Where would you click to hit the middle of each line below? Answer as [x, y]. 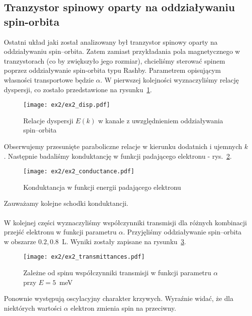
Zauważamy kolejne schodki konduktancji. [66, 203]
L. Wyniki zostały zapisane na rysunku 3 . [124, 241]
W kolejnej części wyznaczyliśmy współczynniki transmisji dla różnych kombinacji [126, 222]
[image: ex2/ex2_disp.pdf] [67, 105]
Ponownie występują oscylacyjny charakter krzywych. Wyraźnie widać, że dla [119, 298]
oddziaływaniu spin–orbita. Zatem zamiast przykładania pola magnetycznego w [122, 51]
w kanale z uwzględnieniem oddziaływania [161, 120]
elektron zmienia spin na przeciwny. [123, 308]
